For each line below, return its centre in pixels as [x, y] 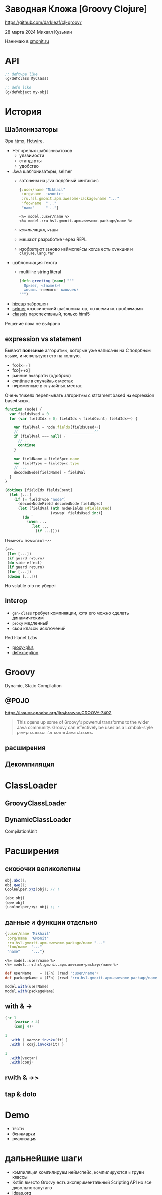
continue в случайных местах [42, 381]
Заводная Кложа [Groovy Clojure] [76, 9]
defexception [25, 652]
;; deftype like [21, 74]
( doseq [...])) [22, 577]
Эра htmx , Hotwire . [24, 141]
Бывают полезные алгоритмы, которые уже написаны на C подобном [78, 351]
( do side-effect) [24, 563]
